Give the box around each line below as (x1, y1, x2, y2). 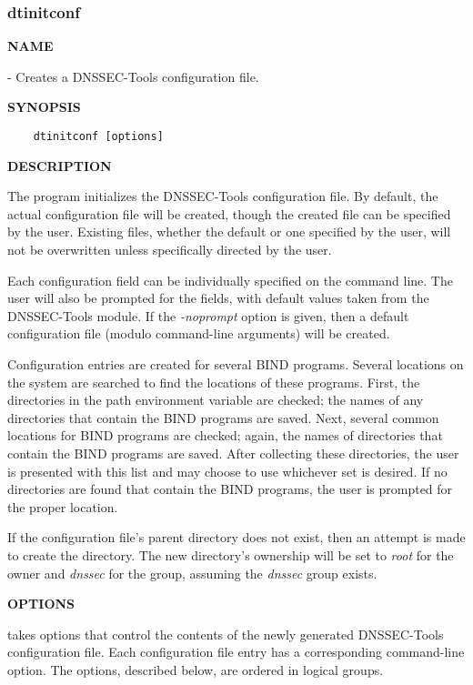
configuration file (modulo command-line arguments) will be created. (7, 324, 390, 343)
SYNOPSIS (7, 97, 81, 116)
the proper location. (7, 497, 118, 516)
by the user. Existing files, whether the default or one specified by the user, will (7, 222, 451, 241)
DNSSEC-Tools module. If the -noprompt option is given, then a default (7, 306, 409, 325)
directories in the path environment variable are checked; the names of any (7, 390, 424, 409)
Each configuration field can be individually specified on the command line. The (7, 270, 453, 289)
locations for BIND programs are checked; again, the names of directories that (7, 426, 443, 445)
